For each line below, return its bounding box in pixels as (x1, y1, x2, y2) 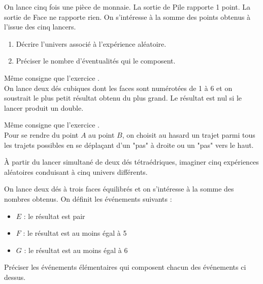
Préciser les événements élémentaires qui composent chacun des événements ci (4, 262, 246, 272)
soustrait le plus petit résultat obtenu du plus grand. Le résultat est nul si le (4, 92, 242, 103)
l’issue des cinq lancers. (4, 21, 76, 32)
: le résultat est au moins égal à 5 (23, 228, 127, 238)
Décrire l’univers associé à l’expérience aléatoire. (16, 38, 167, 49)
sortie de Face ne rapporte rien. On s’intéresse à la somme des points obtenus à (4, 11, 251, 22)
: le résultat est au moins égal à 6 (24, 244, 128, 255)
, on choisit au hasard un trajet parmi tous (122, 129, 255, 140)
